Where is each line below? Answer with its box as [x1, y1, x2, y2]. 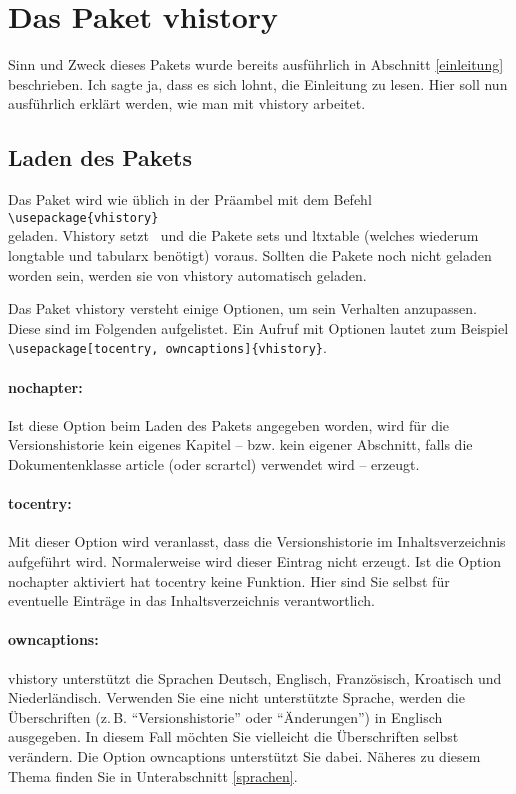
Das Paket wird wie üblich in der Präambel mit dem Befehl [8, 189, 372, 210]
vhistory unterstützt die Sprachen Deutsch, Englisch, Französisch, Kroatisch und [8, 667, 502, 688]
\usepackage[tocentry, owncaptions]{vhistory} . [8, 337, 327, 358]
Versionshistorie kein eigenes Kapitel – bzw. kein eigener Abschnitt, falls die [8, 434, 473, 455]
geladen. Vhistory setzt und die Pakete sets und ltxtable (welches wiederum [8, 225, 479, 246]
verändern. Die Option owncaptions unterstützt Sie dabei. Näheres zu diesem [8, 745, 481, 766]
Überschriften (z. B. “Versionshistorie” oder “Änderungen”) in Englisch [8, 706, 443, 727]
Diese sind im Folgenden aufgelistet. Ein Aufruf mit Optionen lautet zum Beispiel [8, 317, 509, 338]
